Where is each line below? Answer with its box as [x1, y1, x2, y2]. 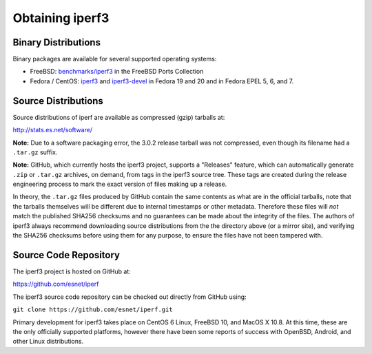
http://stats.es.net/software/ [12, 126, 93, 134]
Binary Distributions [12, 37, 101, 48]
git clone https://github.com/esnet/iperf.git [12, 306, 173, 313]
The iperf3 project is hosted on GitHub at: [12, 267, 131, 275]
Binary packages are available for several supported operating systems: [12, 55, 217, 63]
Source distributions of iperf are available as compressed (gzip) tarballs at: [12, 113, 225, 121]
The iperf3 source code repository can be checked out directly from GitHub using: [12, 293, 247, 301]
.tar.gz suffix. [12, 148, 58, 156]
